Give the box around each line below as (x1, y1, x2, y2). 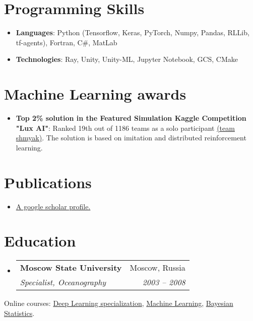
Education (4, 230, 76, 251)
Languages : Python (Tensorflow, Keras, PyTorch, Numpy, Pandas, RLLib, (16, 27, 249, 38)
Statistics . (4, 307, 35, 318)
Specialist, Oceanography (20, 276, 106, 288)
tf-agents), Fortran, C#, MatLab (16, 37, 117, 47)
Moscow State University (20, 262, 122, 274)
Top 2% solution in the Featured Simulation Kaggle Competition (16, 113, 246, 123)
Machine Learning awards (4, 84, 186, 104)
